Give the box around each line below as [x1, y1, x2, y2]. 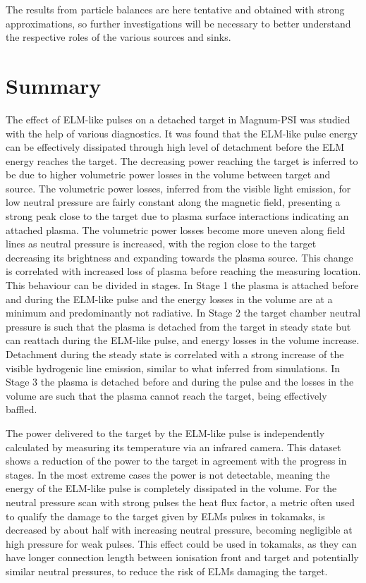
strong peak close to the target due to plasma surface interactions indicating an [6, 209, 349, 223]
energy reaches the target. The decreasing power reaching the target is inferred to [6, 153, 358, 168]
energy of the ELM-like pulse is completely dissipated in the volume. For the [6, 481, 337, 496]
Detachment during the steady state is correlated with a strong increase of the [6, 347, 344, 361]
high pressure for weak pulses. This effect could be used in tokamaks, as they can [6, 536, 357, 551]
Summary [6, 70, 102, 99]
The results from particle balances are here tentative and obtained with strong [6, 2, 345, 16]
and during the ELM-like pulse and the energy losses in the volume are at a [6, 291, 333, 306]
